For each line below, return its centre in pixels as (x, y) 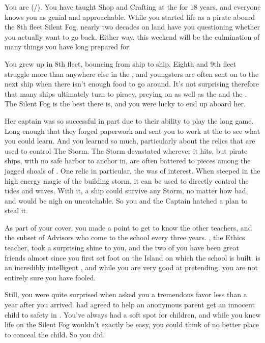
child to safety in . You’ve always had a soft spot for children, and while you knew (133, 314)
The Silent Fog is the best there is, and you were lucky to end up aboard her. (125, 104)
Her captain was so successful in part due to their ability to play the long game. (129, 120)
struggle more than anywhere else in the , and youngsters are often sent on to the (132, 74)
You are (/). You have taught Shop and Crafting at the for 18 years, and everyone (133, 7)
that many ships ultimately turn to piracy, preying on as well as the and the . (126, 93)
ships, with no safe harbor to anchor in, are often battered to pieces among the (128, 161)
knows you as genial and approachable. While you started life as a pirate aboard (130, 17)
